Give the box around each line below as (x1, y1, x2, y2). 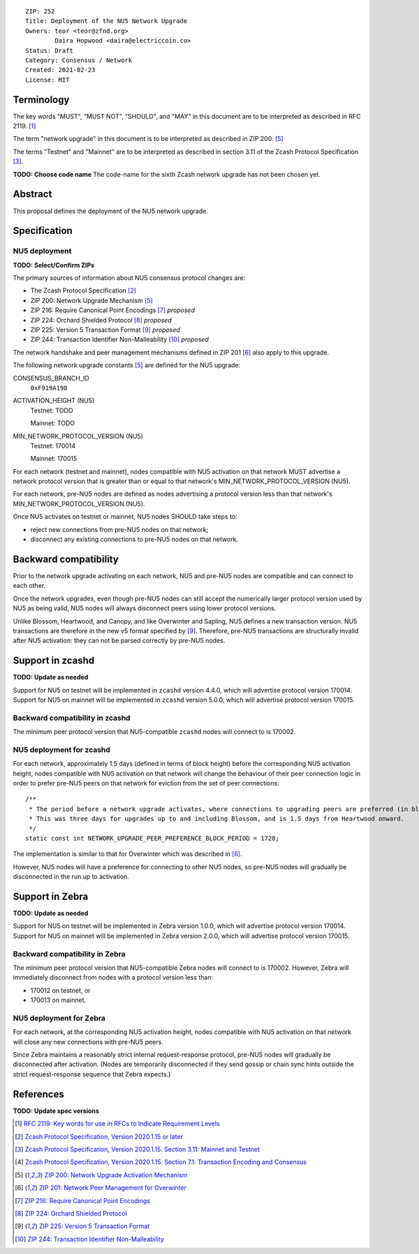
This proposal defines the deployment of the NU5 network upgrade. (13, 207, 209, 215)
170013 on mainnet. (30, 996, 87, 1005)
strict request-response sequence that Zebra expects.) (13, 1070, 171, 1078)
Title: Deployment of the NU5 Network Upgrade (25, 17, 188, 25)
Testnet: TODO (30, 406, 73, 415)
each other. (13, 582, 46, 590)
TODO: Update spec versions (13, 1107, 99, 1115)
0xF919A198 (30, 384, 68, 392)
